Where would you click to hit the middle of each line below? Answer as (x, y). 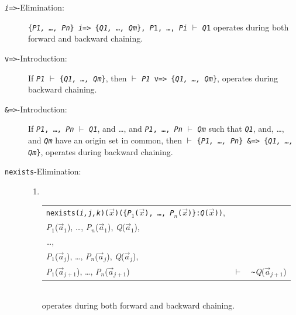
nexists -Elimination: (43, 171)
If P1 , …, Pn (51, 129)
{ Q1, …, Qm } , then (93, 78)
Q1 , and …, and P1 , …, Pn (136, 129)
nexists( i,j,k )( (78, 213)
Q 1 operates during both (245, 27)
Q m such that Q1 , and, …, (241, 129)
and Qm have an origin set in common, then (105, 140)
